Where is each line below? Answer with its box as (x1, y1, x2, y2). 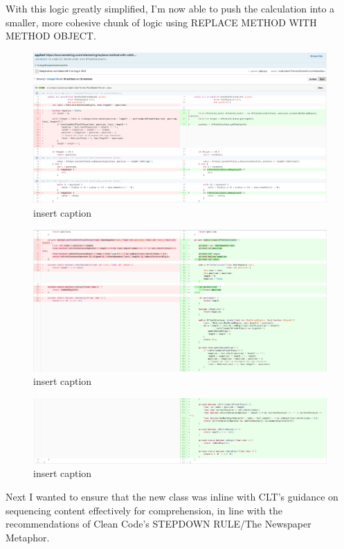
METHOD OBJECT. (6, 28, 96, 43)
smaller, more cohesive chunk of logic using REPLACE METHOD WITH (6, 15, 317, 29)
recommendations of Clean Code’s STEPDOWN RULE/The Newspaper (6, 516, 311, 531)
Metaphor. (6, 530, 50, 544)
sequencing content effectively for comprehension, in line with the (6, 503, 282, 517)
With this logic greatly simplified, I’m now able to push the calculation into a (6, 1, 335, 15)
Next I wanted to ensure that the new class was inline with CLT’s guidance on (6, 489, 338, 503)
